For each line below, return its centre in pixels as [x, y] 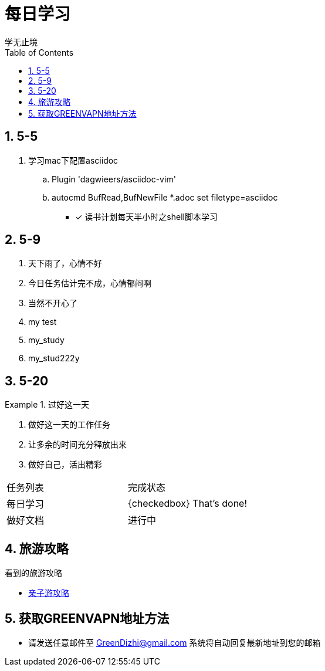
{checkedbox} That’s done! [188, 504]
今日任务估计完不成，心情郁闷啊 [90, 283]
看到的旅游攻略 [33, 573]
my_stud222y [54, 358]
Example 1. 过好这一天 [47, 405]
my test [43, 322]
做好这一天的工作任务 [69, 425]
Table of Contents [39, 52]
